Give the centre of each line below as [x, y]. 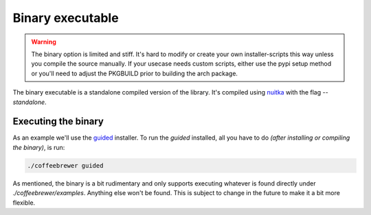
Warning [44, 42]
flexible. [24, 203]
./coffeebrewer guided [65, 165]
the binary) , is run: [39, 147]
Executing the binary [58, 122]
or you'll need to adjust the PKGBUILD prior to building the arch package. [135, 73]
